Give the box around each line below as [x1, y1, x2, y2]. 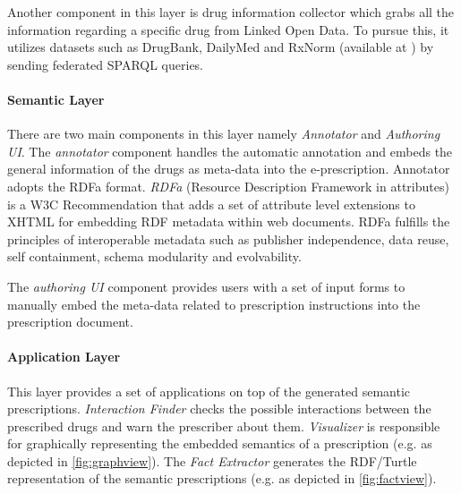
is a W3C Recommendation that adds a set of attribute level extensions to [7, 194, 415, 213]
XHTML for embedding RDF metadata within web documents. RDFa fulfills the [7, 212, 450, 231]
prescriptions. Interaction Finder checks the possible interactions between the [7, 399, 431, 418]
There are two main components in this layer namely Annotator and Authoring [7, 124, 440, 143]
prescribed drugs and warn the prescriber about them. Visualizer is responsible [7, 416, 440, 435]
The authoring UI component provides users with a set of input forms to [7, 277, 406, 295]
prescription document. [7, 312, 133, 331]
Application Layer [7, 347, 121, 366]
